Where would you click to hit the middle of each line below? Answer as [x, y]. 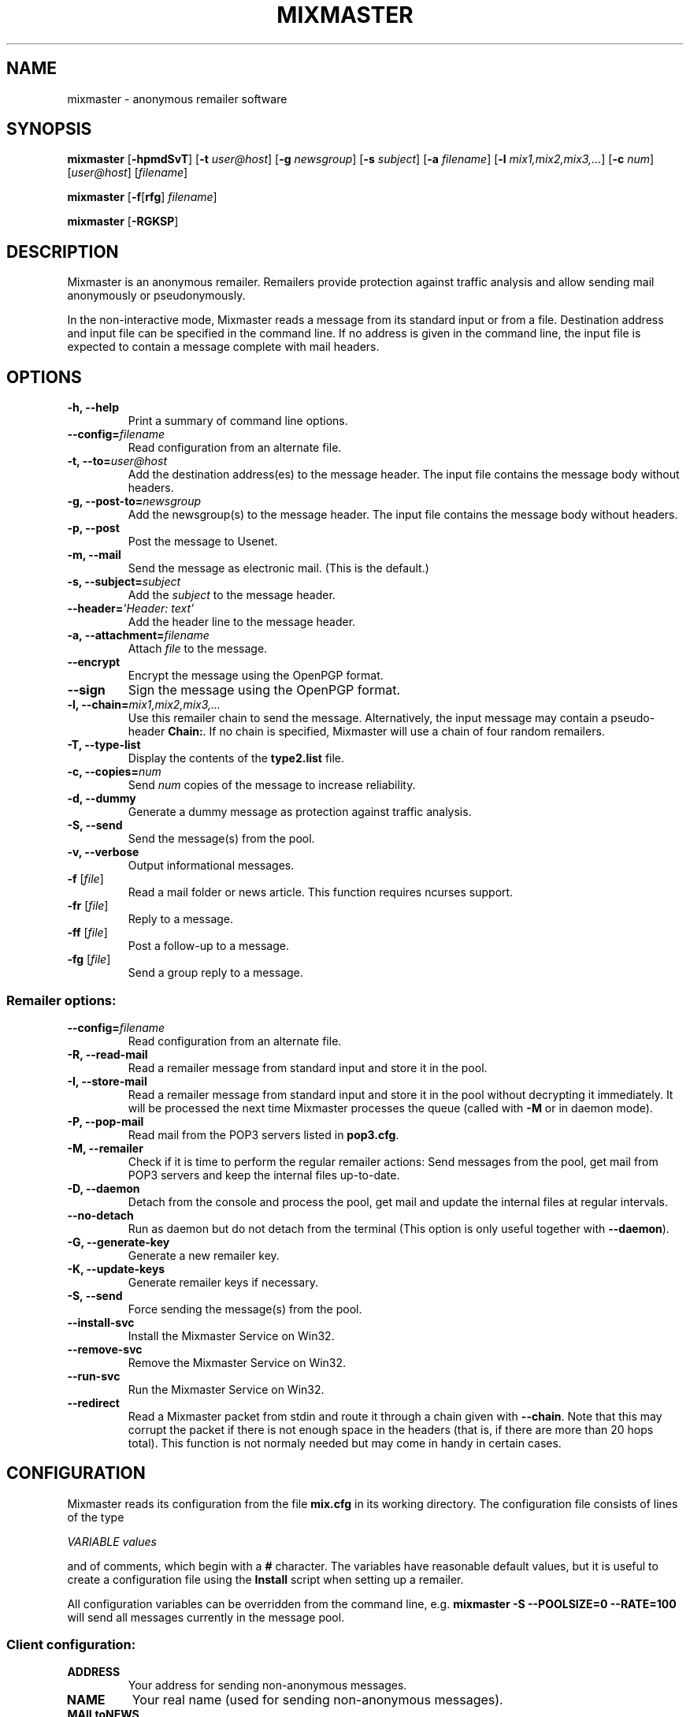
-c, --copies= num [114, 772]
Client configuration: [71, 1645]
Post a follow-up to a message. [208, 946]
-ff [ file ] [87, 933]
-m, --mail [94, 555]
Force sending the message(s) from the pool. [245, 1309]
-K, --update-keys [116, 1268]
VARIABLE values [112, 1541]
